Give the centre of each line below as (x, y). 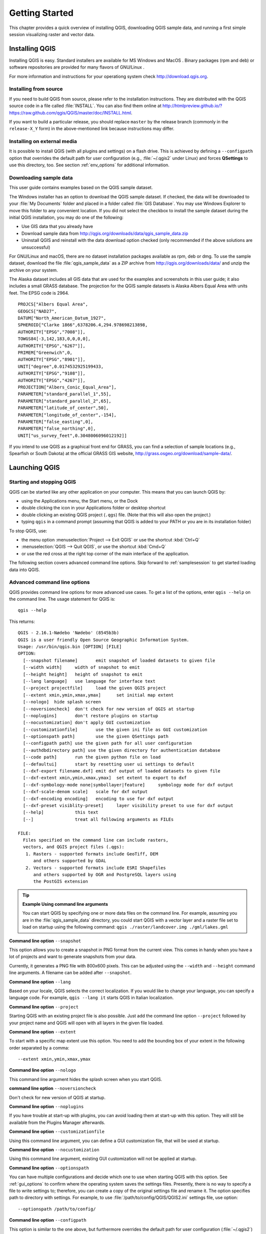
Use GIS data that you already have (57, 227)
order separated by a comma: (39, 1048)
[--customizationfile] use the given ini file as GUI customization (115, 730)
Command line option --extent (43, 1032)
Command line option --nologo (43, 1070)
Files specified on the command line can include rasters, (96, 840)
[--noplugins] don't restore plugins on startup (91, 715)
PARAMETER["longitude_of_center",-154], (67, 415)
